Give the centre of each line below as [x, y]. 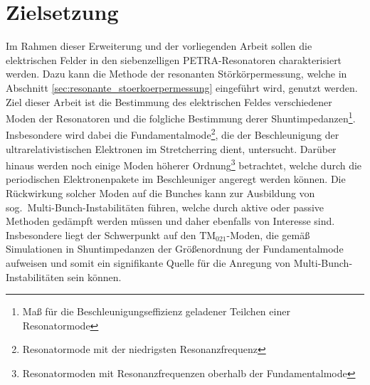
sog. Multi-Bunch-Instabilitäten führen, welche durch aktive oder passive [165, 207]
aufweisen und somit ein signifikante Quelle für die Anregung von [148, 263]
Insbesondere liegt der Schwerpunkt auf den [101, 234]
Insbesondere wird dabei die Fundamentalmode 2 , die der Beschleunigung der [173, 133]
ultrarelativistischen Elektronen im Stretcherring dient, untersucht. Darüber [171, 148]
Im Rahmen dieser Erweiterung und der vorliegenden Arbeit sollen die [159, 46]
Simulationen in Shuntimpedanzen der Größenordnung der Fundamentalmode [175, 249]
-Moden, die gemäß [268, 234]
